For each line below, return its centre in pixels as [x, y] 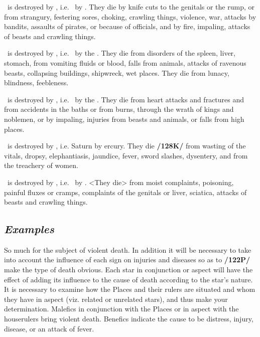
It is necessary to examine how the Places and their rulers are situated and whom [130, 289]
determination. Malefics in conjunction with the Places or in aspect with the [121, 309]
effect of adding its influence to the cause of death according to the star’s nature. [128, 279]
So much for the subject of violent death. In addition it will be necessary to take [128, 249]
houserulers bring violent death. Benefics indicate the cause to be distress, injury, [129, 319]
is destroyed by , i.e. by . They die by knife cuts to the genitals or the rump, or [131, 7]
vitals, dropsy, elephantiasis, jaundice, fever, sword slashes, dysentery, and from [126, 155]
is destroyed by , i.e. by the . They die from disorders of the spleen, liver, [121, 53]
